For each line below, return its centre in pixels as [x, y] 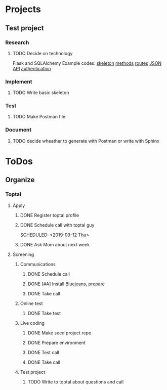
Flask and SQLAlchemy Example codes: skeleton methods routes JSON [87, 63]
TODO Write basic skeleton [41, 93]
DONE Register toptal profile [50, 215]
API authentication [32, 68]
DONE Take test [44, 313]
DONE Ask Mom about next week [55, 244]
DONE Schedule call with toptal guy [57, 225]
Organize [20, 180]
